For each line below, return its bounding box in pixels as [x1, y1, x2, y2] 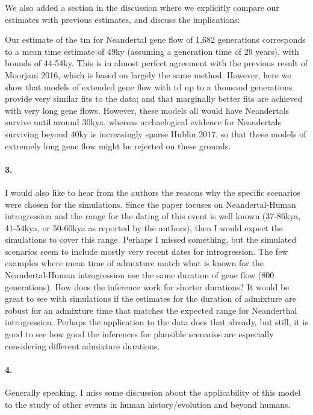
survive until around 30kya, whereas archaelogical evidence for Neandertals [5, 116, 281, 128]
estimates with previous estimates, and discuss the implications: [5, 13, 240, 25]
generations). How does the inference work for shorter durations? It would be [5, 280, 290, 293]
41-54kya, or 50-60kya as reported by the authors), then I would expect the [5, 221, 283, 234]
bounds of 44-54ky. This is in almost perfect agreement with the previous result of [5, 57, 308, 69]
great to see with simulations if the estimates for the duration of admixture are [5, 292, 296, 305]
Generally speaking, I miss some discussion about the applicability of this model [5, 386, 301, 399]
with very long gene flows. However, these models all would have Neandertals [5, 104, 290, 116]
